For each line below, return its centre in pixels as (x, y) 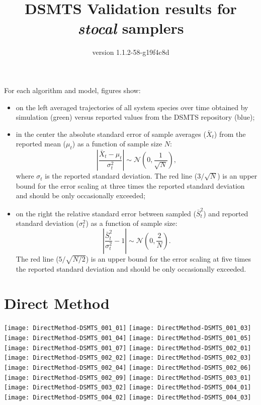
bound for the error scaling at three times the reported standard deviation (130, 185)
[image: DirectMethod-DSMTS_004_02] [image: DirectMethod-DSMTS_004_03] (128, 397)
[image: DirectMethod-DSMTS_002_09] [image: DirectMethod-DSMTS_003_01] (128, 378)
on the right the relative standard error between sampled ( (106, 213)
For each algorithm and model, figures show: (72, 90)
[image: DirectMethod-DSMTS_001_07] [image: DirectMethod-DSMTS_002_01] (128, 348)
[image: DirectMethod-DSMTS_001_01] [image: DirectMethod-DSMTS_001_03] (128, 328)
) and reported (226, 213)
